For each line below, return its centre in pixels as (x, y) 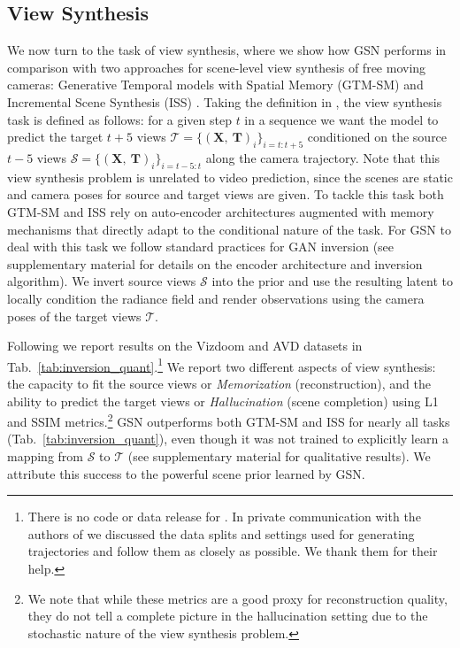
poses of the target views (74, 316)
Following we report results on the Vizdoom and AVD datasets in (185, 346)
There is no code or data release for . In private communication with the (224, 517)
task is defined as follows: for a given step (119, 119)
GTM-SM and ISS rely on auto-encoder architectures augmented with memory (221, 211)
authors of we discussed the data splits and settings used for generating (221, 533)
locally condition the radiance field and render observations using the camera (216, 298)
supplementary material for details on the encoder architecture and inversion (215, 263)
